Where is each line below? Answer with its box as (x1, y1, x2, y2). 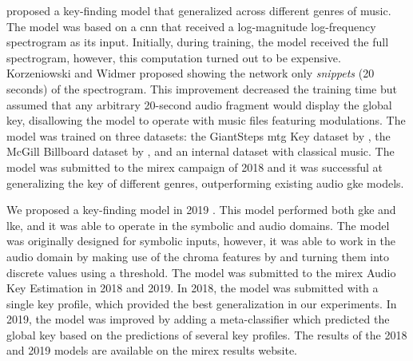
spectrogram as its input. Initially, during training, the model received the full (6, 34, 389, 50)
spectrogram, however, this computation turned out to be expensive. (6, 49, 341, 65)
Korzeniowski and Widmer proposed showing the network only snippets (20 (6, 65, 375, 81)
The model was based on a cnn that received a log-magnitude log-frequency (6, 18, 376, 34)
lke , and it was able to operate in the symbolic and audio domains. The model (6, 216, 390, 233)
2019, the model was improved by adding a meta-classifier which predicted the (6, 311, 390, 327)
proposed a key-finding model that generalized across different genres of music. (6, 2, 391, 18)
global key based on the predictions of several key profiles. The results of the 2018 (6, 326, 407, 343)
